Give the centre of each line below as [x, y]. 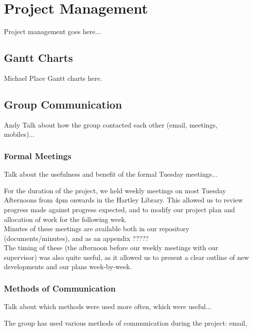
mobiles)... [19, 134]
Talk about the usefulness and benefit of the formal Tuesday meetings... [111, 174]
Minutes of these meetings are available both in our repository [97, 229]
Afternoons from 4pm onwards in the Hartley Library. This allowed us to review [124, 200]
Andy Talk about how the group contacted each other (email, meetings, [111, 124]
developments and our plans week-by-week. [68, 267]
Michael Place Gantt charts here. [53, 78]
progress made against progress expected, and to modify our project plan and [119, 209]
